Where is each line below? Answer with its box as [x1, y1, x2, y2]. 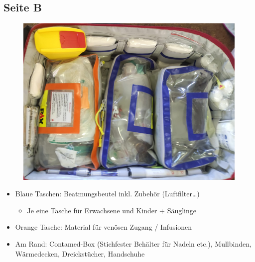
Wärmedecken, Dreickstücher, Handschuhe [15, 248, 145, 259]
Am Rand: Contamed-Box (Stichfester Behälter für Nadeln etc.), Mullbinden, [15, 239, 252, 249]
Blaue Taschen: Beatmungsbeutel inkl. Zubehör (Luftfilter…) [15, 188, 200, 199]
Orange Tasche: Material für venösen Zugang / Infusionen [15, 222, 192, 232]
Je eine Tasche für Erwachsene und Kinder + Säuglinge [27, 205, 196, 215]
